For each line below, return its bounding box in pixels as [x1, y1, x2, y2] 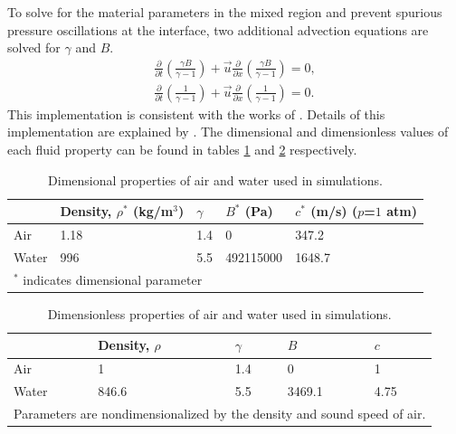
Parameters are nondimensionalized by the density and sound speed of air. [14, 403, 426, 422]
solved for [7, 38, 61, 57]
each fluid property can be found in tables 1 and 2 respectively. [7, 140, 357, 159]
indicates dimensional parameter [23, 269, 203, 288]
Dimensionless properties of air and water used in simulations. [47, 304, 392, 323]
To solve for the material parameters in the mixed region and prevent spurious [7, 3, 442, 21]
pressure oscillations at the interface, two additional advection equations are [7, 20, 429, 39]
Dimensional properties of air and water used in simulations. [48, 170, 383, 189]
